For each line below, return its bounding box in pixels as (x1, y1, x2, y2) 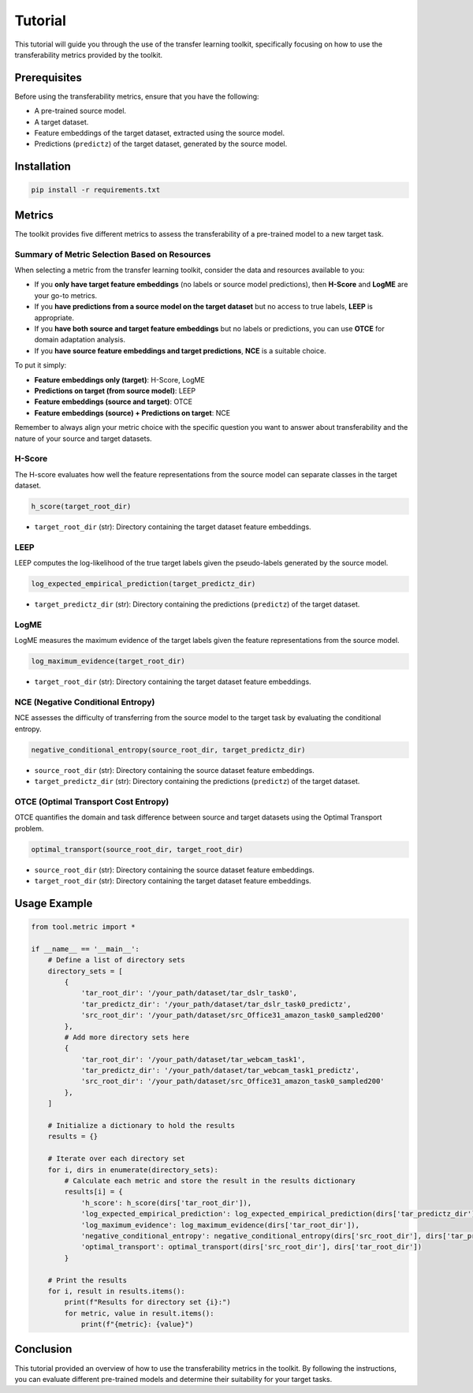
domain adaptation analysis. (34, 335, 126, 345)
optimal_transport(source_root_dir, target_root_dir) (31, 845, 244, 853)
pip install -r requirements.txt (31, 185, 161, 195)
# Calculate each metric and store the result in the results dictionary (64, 1176, 356, 1185)
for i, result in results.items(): (47, 1287, 185, 1295)
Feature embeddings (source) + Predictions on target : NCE (34, 408, 231, 417)
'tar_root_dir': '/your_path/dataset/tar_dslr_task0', (80, 988, 298, 998)
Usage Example (14, 896, 93, 910)
